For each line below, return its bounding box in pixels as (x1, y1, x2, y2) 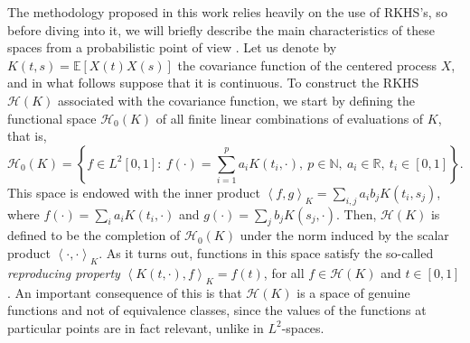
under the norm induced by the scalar (240, 226, 449, 245)
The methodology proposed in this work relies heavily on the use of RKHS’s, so (7, 3, 447, 21)
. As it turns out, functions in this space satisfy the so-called (99, 243, 434, 262)
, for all (263, 263, 305, 282)
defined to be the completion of (7, 226, 181, 245)
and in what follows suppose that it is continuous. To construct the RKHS (7, 73, 419, 92)
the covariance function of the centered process (177, 55, 437, 74)
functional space (7, 108, 97, 127)
